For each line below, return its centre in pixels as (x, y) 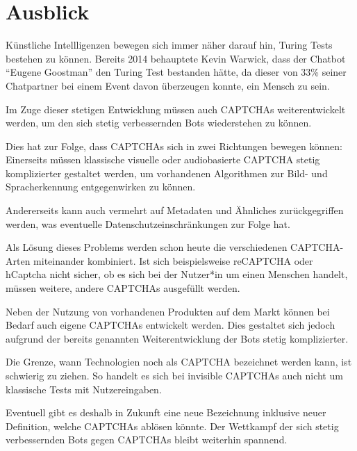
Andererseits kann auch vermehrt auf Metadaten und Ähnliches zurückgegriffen (175, 210)
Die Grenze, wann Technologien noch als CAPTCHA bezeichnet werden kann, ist (179, 362)
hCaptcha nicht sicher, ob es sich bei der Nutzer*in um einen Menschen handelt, (177, 274)
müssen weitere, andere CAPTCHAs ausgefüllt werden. (123, 288)
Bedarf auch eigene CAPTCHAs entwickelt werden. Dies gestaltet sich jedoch (171, 325)
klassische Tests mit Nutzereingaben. (84, 389)
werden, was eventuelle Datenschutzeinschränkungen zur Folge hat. (148, 223)
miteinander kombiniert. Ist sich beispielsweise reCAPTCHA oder (173, 260)
